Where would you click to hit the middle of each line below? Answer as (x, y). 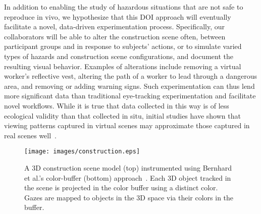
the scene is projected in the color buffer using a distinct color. (121, 188)
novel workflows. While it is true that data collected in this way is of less (117, 105)
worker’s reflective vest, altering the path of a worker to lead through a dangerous (131, 76)
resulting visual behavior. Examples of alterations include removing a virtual (123, 66)
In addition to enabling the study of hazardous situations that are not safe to (124, 7)
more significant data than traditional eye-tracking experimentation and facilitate (130, 96)
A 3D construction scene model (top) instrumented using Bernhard (128, 167)
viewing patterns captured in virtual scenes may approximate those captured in (127, 125)
